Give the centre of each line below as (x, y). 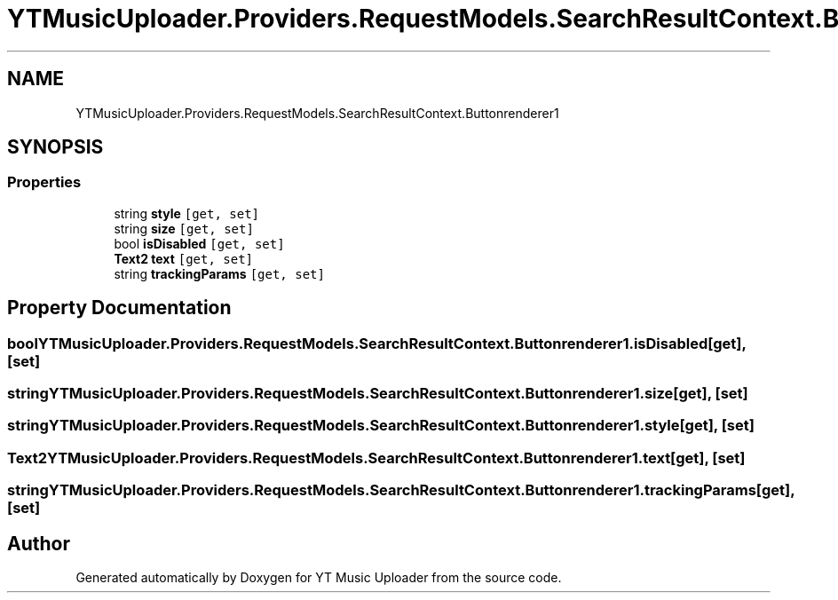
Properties (44, 182)
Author (39, 543)
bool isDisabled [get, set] (199, 243)
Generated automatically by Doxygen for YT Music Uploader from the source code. (319, 577)
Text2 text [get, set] (184, 258)
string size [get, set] (184, 228)
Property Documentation (119, 308)
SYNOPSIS (55, 147)
